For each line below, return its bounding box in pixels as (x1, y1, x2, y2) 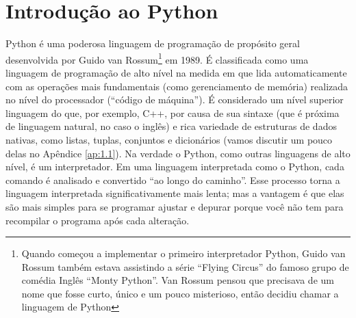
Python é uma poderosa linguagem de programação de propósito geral (5, 36, 300, 51)
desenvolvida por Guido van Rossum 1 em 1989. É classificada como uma (5, 50, 309, 66)
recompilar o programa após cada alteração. (5, 213, 190, 227)
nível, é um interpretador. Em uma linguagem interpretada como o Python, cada (5, 159, 344, 174)
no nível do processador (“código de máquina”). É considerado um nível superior (5, 92, 344, 107)
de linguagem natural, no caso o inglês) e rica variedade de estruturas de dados (5, 119, 337, 133)
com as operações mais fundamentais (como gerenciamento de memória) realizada (5, 79, 348, 93)
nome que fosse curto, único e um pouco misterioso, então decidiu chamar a (21, 286, 339, 300)
